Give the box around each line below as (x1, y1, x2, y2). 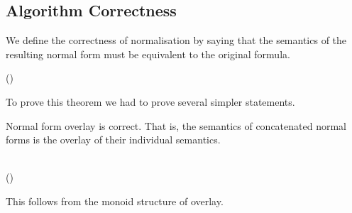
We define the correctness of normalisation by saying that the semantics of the (6, 33, 347, 48)
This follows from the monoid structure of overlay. (6, 193, 224, 208)
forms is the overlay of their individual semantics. (6, 132, 221, 147)
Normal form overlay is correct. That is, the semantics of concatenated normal (6, 118, 346, 133)
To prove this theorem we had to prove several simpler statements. (6, 94, 295, 109)
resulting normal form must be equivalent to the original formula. (6, 46, 290, 61)
